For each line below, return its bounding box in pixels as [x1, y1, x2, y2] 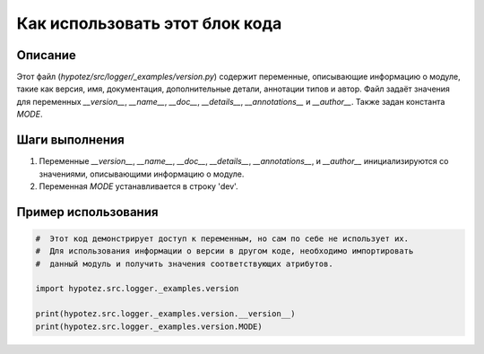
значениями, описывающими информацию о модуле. [39, 168, 245, 179]
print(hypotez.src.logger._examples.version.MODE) [35, 321, 264, 332]
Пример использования [16, 204, 159, 220]
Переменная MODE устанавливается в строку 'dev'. [39, 180, 238, 192]
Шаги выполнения [16, 133, 125, 148]
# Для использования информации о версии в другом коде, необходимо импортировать [35, 246, 414, 256]
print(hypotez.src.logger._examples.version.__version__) [35, 309, 296, 319]
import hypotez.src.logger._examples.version [35, 283, 239, 294]
